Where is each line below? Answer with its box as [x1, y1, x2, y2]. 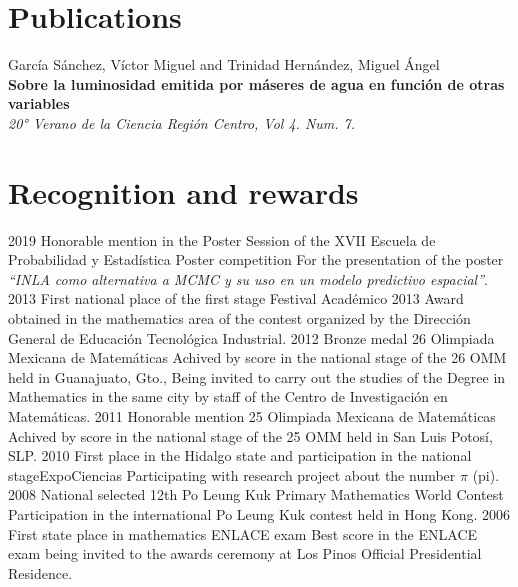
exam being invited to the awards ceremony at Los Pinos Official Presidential [8, 543, 482, 564]
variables [8, 93, 70, 114]
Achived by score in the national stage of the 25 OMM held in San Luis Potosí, [8, 425, 493, 446]
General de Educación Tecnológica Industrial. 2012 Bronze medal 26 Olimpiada [8, 327, 495, 348]
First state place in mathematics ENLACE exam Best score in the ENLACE [8, 523, 478, 544]
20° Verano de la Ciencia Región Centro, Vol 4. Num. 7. [8, 112, 356, 133]
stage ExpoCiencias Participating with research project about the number [8, 464, 456, 485]
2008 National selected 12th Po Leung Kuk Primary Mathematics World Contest [8, 484, 504, 505]
